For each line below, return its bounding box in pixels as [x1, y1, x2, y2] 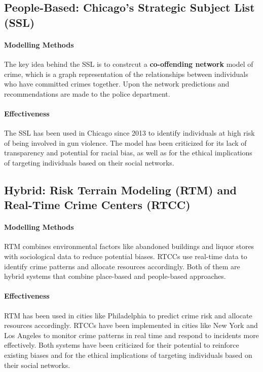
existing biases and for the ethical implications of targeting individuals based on [4, 350, 252, 360]
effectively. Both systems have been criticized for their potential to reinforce [4, 340, 239, 350]
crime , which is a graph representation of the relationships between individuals [4, 68, 248, 79]
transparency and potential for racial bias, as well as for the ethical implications [4, 147, 252, 158]
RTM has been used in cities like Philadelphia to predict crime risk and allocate [4, 310, 252, 320]
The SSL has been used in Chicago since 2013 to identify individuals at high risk [4, 128, 255, 138]
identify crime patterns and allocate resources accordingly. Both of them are [4, 261, 240, 271]
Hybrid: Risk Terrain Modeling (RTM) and [4, 182, 237, 197]
